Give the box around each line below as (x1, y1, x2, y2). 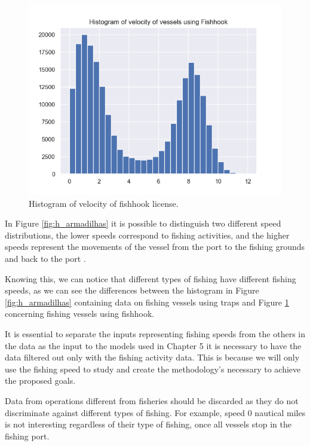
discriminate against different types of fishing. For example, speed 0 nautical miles (5, 406, 306, 418)
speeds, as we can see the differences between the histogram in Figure (5, 284, 259, 297)
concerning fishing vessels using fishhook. (5, 307, 155, 320)
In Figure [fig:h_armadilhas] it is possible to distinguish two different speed (5, 217, 281, 230)
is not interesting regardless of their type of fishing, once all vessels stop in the (5, 418, 291, 430)
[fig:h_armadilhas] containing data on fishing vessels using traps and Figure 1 (5, 295, 289, 308)
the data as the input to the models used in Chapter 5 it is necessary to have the (5, 339, 302, 352)
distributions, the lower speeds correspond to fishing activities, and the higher (5, 228, 290, 241)
